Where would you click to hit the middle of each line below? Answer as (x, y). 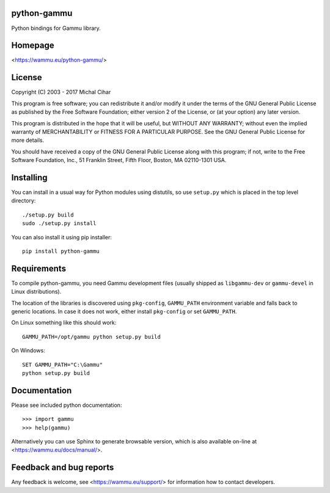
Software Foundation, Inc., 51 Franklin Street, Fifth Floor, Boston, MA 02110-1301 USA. (119, 160)
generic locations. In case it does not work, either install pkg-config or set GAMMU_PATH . (124, 311)
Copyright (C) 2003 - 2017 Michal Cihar (61, 92)
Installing (30, 177)
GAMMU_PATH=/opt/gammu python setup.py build (92, 337)
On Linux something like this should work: (64, 323)
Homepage (33, 46)
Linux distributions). (36, 292)
